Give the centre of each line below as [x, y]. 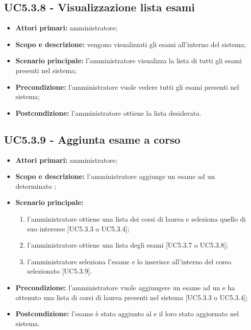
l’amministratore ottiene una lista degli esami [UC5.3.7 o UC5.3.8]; [128, 245]
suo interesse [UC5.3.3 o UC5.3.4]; [78, 228]
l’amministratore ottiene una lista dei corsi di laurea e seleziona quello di [137, 218]
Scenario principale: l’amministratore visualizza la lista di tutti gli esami [129, 61]
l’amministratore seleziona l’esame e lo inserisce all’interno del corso [129, 261]
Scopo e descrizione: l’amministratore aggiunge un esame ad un [115, 176]
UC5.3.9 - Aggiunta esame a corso [92, 139]
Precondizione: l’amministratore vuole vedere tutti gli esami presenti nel [127, 87]
